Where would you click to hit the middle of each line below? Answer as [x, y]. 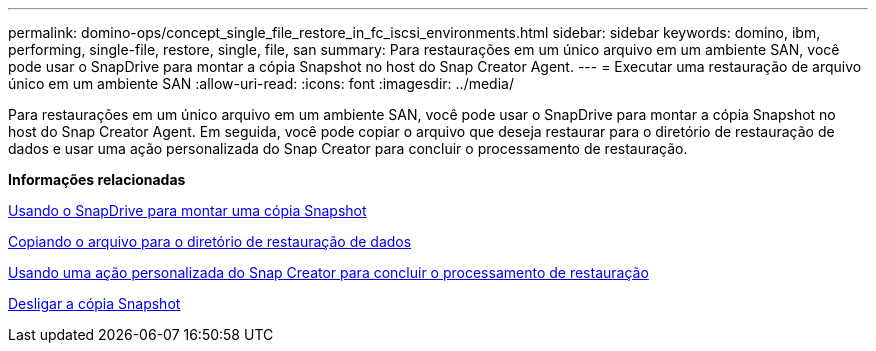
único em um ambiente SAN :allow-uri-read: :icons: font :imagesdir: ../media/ [261, 83]
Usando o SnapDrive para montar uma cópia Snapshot [187, 210]
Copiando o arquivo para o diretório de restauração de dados [210, 241]
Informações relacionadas [97, 179]
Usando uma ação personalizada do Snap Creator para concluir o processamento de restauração [328, 272]
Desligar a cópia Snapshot [94, 303]
